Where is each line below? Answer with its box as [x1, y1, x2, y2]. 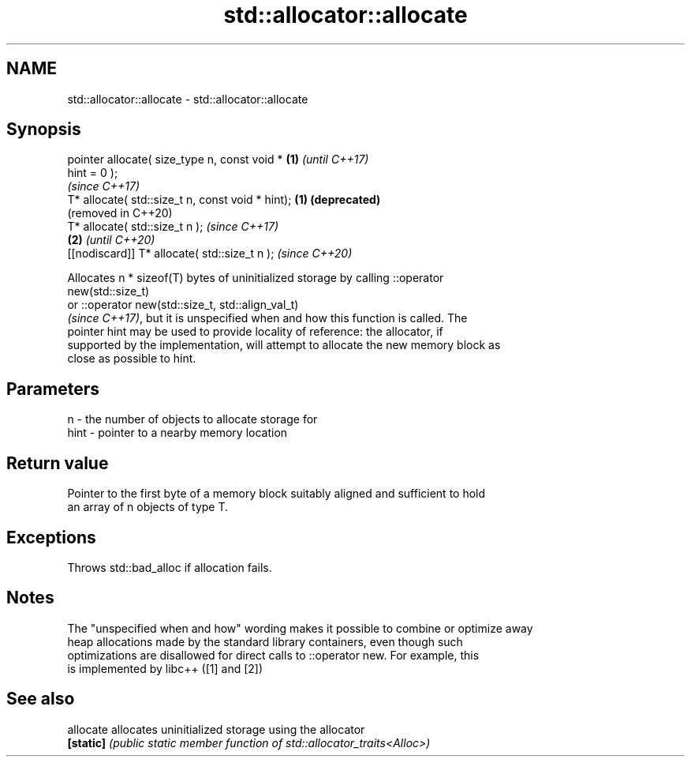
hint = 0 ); [67, 166, 118, 180]
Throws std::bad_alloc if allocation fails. [67, 560, 272, 574]
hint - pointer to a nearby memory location [67, 426, 288, 440]
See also [6, 689, 75, 709]
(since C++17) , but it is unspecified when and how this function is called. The [67, 311, 468, 325]
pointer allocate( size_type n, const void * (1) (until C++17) [67, 152, 369, 167]
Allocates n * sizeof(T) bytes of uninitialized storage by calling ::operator [67, 271, 444, 285]
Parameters [6, 378, 99, 399]
